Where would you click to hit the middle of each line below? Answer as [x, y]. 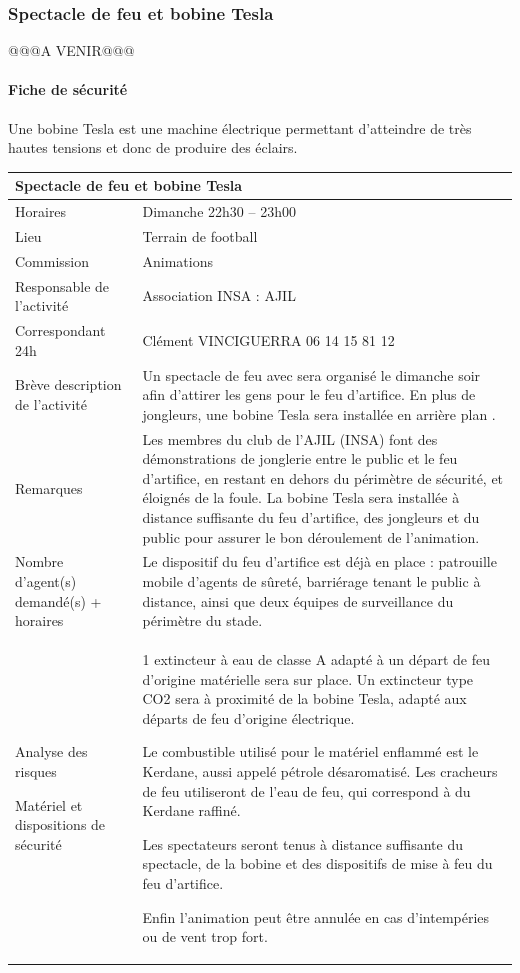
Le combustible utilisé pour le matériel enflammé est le [310, 751]
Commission [52, 260]
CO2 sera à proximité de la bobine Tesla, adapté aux [304, 698]
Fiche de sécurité [68, 89]
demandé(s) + [58, 600]
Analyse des [51, 751]
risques [36, 770]
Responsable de [62, 285]
